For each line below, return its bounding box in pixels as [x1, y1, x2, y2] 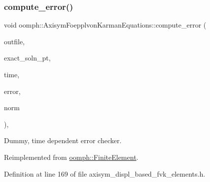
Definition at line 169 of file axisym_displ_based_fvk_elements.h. [4, 168, 206, 179]
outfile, [4, 36, 25, 46]
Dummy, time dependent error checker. [4, 135, 122, 146]
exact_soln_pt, [4, 53, 51, 63]
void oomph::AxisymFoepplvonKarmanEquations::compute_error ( [4, 20, 207, 30]
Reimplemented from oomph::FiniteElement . [4, 152, 139, 162]
